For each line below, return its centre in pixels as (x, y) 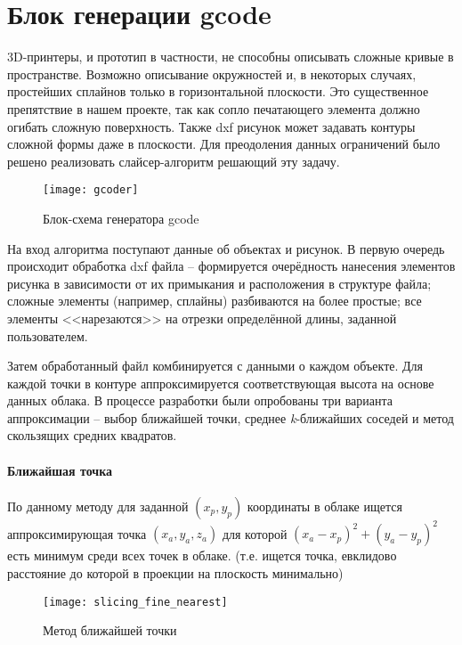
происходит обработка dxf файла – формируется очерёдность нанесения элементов (231, 266)
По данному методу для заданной (98, 506)
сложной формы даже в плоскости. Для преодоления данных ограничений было (224, 144)
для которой (255, 533)
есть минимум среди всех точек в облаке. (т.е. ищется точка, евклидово (202, 555)
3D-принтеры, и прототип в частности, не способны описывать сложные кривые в (231, 57)
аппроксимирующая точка (77, 533)
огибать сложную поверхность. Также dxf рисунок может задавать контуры (211, 126)
